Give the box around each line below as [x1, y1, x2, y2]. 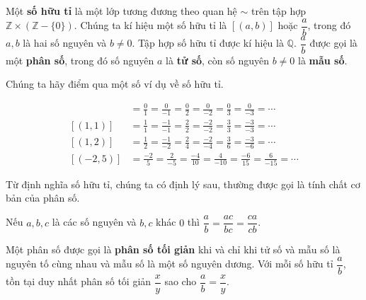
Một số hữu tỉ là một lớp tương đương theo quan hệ [6, 4, 237, 18]
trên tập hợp [251, 4, 307, 18]
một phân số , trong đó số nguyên [6, 52, 154, 67]
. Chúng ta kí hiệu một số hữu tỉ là [74, 18, 227, 33]
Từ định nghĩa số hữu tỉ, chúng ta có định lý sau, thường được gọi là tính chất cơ [6, 176, 360, 191]
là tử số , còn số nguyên [166, 52, 270, 67]
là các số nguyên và [52, 214, 137, 229]
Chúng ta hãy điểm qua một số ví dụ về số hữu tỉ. [6, 76, 224, 91]
